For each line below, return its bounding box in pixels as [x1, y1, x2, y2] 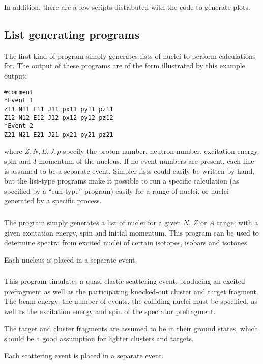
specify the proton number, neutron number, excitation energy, [63, 145, 259, 156]
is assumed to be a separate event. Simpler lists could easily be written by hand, [4, 165, 255, 176]
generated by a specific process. [4, 195, 102, 206]
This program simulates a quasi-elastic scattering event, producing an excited [4, 276, 245, 287]
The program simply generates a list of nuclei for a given [4, 217, 181, 227]
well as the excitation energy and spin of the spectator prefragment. [4, 306, 216, 317]
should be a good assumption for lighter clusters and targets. [4, 333, 194, 344]
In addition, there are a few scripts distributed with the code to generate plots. [4, 2, 250, 12]
